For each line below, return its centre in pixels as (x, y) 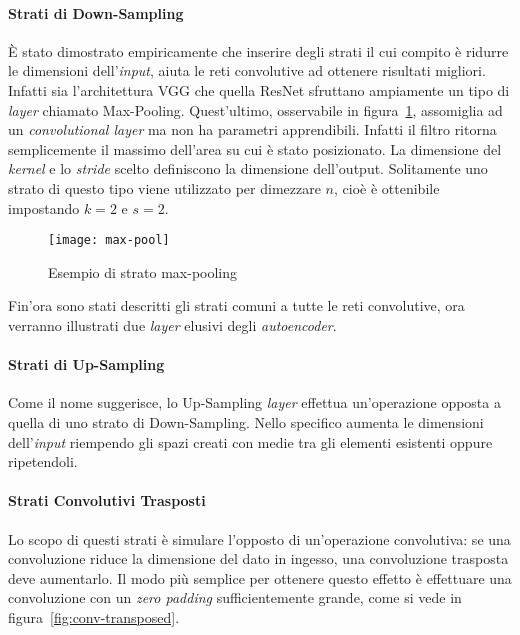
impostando (44, 207)
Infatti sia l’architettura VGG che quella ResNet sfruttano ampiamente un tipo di (259, 89)
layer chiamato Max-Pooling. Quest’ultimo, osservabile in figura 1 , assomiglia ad (255, 109)
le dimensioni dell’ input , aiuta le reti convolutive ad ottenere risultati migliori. (247, 70)
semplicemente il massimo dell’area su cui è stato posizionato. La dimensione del (255, 148)
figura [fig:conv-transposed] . (94, 616)
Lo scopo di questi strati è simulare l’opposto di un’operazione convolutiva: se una (259, 538)
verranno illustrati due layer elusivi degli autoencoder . (172, 324)
